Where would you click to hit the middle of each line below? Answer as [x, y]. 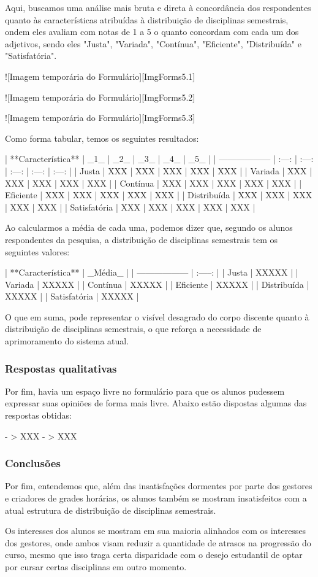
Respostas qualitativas [61, 368]
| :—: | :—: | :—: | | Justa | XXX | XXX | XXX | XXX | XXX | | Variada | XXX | [159, 170]
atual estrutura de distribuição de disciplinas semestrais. [111, 510]
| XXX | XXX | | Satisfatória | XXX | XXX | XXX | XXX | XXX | [130, 207]
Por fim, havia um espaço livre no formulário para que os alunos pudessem [145, 391]
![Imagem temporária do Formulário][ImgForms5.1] [100, 76]
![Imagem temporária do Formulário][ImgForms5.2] [100, 97]
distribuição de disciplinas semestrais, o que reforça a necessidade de [133, 329]
